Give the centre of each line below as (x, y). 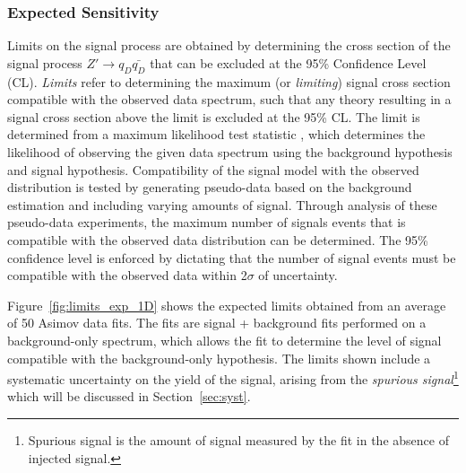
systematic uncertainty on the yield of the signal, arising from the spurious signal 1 (233, 377)
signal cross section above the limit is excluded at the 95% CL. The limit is (214, 116)
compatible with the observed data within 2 (127, 275)
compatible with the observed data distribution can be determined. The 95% (218, 239)
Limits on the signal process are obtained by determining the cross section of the (229, 45)
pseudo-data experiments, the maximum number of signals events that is (207, 222)
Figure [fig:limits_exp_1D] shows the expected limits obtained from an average (227, 305)
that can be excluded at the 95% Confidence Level (288, 62)
